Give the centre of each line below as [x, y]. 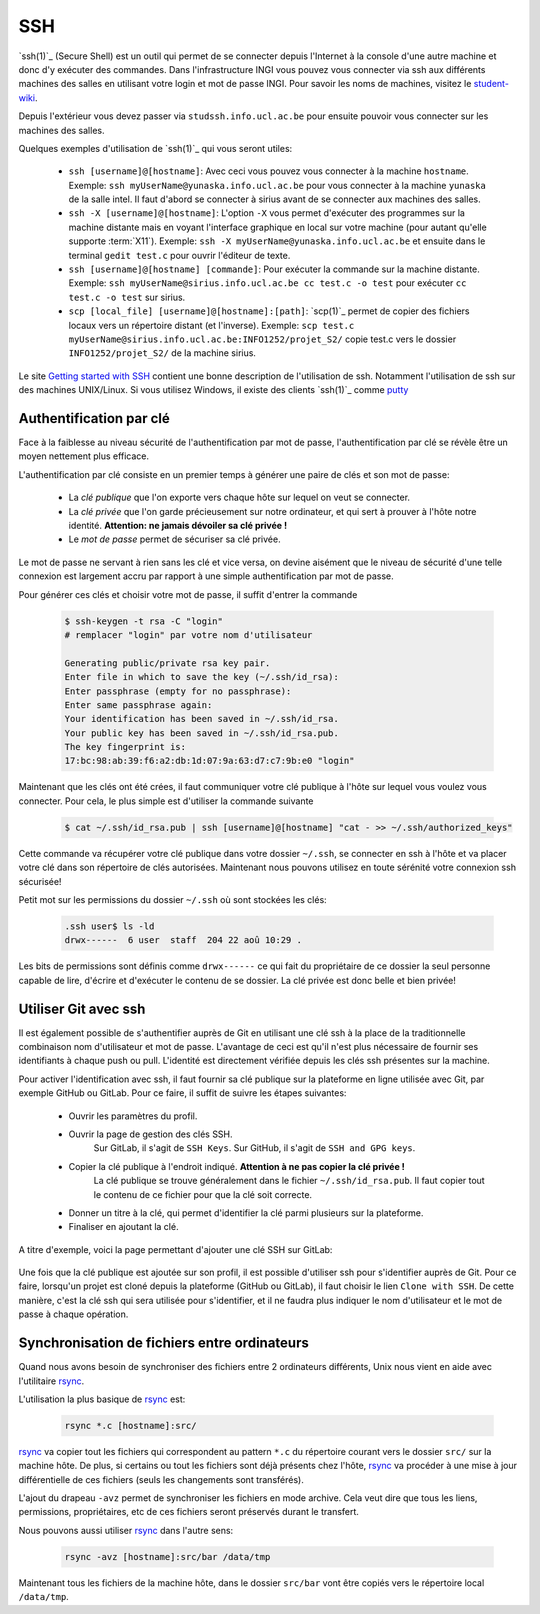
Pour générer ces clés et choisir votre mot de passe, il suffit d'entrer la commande [188, 594]
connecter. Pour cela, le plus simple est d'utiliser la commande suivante [166, 801]
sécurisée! [40, 881]
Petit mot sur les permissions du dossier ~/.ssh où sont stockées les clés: [172, 899]
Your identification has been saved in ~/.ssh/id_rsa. [201, 719]
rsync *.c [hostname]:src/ [130, 1425]
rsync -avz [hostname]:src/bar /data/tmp [167, 1556]
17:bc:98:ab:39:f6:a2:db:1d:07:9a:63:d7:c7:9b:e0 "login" [209, 761]
